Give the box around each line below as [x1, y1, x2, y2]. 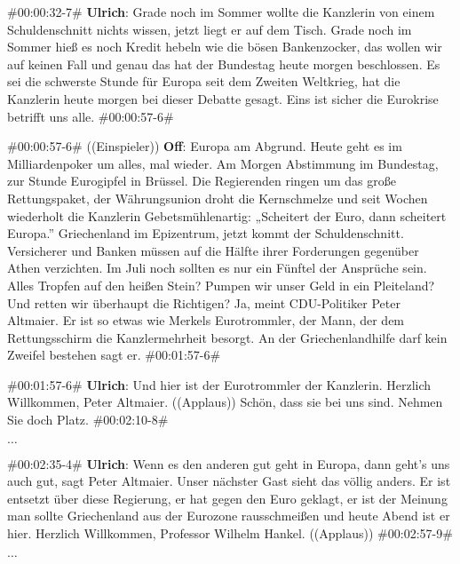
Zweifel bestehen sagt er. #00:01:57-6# [7, 346, 221, 364]
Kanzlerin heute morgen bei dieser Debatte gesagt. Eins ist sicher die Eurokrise [7, 89, 439, 107]
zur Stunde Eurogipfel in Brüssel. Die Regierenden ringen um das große [7, 171, 396, 190]
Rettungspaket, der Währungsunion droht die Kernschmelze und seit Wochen [7, 188, 428, 207]
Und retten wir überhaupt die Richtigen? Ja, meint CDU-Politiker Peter [7, 293, 401, 312]
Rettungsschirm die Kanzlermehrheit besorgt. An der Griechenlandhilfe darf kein [7, 328, 448, 346]
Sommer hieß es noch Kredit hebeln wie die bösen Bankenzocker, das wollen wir [7, 37, 442, 56]
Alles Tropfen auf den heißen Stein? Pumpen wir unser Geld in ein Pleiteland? [7, 275, 435, 294]
